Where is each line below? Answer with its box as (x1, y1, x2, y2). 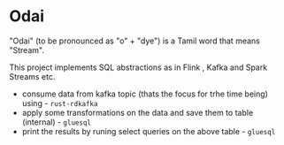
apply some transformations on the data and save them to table (21, 107, 254, 118)
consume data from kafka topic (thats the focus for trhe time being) (21, 88, 268, 99)
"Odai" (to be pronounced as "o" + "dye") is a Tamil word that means (9, 35, 261, 46)
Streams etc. (9, 71, 56, 81)
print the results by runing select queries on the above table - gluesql (21, 126, 276, 136)
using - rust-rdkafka (21, 97, 98, 108)
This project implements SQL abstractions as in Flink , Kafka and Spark (9, 62, 268, 72)
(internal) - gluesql (21, 117, 91, 127)
